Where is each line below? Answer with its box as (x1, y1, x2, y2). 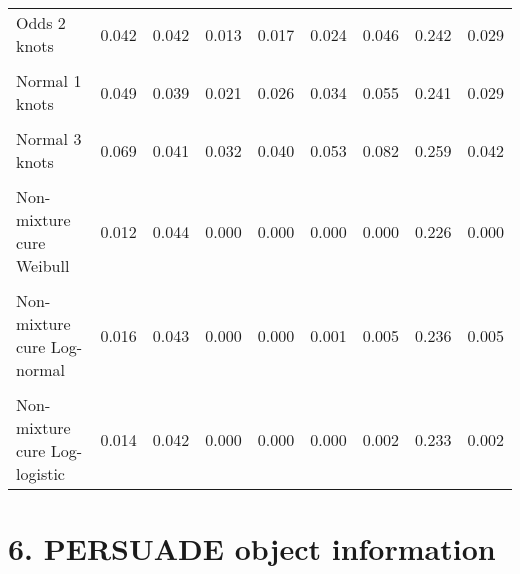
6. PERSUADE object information (8, 528, 496, 569)
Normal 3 (16, 127, 82, 150)
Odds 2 (16, 11, 66, 34)
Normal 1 (16, 69, 82, 92)
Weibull (16, 254, 70, 277)
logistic (16, 462, 65, 485)
